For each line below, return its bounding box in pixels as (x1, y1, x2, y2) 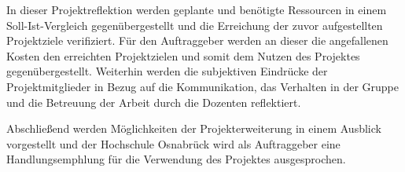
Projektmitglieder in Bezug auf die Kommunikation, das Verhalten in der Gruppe (6, 78, 399, 94)
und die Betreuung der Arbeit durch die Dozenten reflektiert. (6, 93, 301, 110)
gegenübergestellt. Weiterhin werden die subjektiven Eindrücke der (6, 63, 328, 79)
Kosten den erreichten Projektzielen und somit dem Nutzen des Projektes (6, 47, 360, 64)
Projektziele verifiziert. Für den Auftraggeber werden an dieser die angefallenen (6, 32, 388, 49)
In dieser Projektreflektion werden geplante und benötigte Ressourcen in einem (6, 2, 387, 17)
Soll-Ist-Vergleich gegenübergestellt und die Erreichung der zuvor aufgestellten (6, 16, 383, 33)
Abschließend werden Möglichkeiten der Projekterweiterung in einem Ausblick (6, 120, 381, 137)
